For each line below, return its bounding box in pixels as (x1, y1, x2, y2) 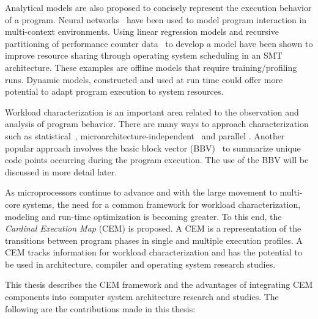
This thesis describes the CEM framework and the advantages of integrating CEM (5, 278, 313, 291)
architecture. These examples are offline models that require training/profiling (5, 61, 297, 73)
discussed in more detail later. (5, 165, 117, 178)
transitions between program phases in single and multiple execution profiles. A (5, 233, 303, 246)
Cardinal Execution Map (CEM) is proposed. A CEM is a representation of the (5, 222, 301, 235)
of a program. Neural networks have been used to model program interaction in (5, 13, 307, 26)
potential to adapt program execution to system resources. (5, 85, 224, 98)
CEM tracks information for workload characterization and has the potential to (5, 246, 302, 258)
